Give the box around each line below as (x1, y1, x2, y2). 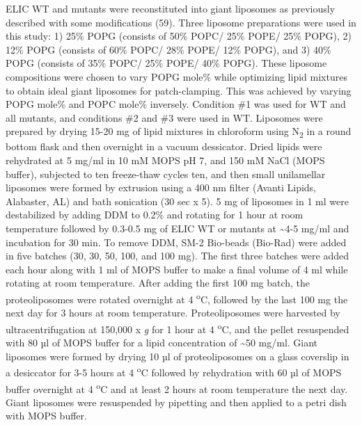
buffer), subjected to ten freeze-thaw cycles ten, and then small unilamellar (6, 166, 326, 181)
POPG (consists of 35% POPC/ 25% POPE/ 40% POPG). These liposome (6, 56, 327, 70)
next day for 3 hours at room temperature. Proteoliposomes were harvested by (6, 305, 340, 320)
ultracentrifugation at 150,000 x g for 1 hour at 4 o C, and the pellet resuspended (6, 319, 349, 336)
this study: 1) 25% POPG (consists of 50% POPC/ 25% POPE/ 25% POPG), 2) (6, 29, 352, 43)
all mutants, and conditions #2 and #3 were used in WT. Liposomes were (6, 110, 323, 125)
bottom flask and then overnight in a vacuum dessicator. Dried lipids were (6, 139, 322, 154)
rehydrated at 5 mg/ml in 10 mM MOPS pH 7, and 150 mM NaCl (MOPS (6, 153, 325, 168)
